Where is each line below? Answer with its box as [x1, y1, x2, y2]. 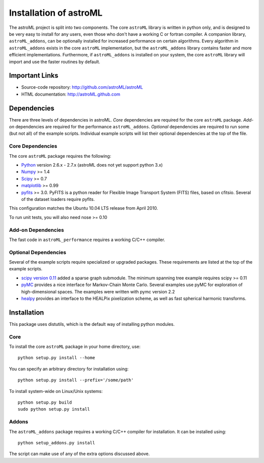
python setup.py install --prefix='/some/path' [18, 377, 134, 383]
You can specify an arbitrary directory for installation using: [9, 366, 129, 372]
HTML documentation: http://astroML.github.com [21, 91, 121, 97]
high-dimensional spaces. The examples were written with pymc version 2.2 [21, 289, 175, 294]
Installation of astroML [9, 7, 103, 18]
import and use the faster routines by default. [9, 59, 100, 65]
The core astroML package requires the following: [9, 153, 111, 159]
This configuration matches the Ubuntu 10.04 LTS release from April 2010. [9, 205, 158, 211]
